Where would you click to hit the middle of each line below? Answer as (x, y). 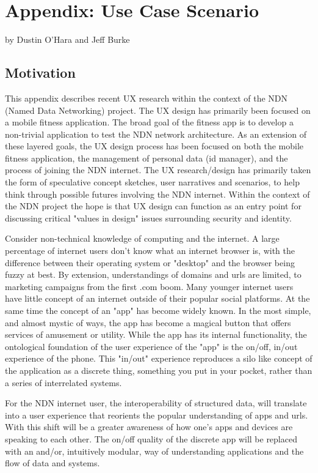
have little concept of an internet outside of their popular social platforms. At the (157, 298)
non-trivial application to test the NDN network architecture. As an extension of (156, 134)
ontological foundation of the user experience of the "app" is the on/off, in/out (151, 346)
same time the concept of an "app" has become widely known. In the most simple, (158, 311)
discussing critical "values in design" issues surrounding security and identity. (148, 218)
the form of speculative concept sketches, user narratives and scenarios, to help (152, 182)
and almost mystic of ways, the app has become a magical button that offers (148, 322)
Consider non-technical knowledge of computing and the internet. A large (142, 238)
